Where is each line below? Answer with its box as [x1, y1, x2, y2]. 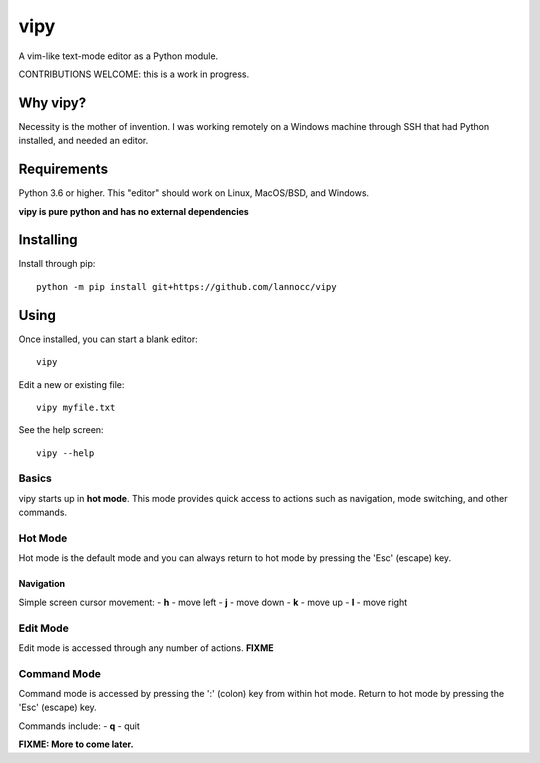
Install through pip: [18, 258, 96, 270]
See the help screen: [18, 424, 104, 436]
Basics [18, 471, 52, 485]
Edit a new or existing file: [18, 378, 125, 390]
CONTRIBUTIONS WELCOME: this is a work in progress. [18, 68, 250, 80]
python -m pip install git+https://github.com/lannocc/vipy [36, 281, 337, 292]
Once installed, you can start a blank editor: [18, 333, 199, 345]
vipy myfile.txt [36, 401, 116, 413]
